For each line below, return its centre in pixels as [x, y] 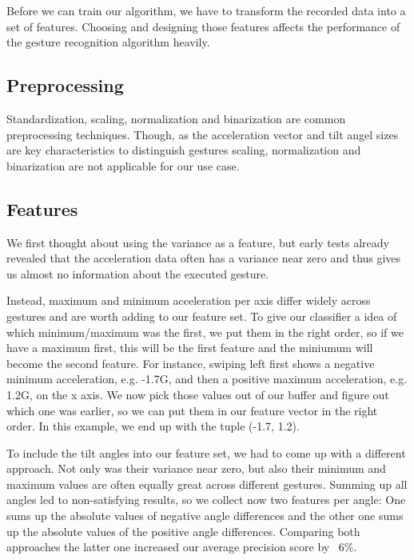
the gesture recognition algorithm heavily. [108, 42]
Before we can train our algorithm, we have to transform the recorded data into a [206, 10]
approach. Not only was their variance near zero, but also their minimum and [196, 468]
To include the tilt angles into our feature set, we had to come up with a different [206, 452]
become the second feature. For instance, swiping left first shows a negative [191, 363]
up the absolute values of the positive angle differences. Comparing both [183, 531]
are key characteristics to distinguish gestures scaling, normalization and [184, 150]
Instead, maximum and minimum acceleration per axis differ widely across [189, 300]
